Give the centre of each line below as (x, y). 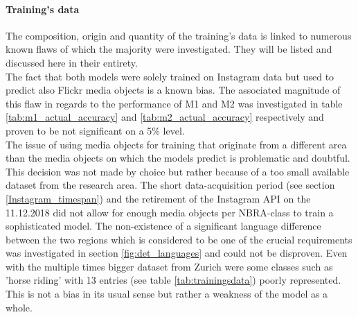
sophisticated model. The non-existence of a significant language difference (163, 226)
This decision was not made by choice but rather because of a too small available (178, 171)
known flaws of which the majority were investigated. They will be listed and (169, 49)
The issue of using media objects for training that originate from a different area (176, 144)
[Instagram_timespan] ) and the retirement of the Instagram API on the (158, 198)
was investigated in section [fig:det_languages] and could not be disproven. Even (177, 253)
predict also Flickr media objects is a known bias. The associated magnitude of (173, 90)
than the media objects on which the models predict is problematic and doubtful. (178, 158)
